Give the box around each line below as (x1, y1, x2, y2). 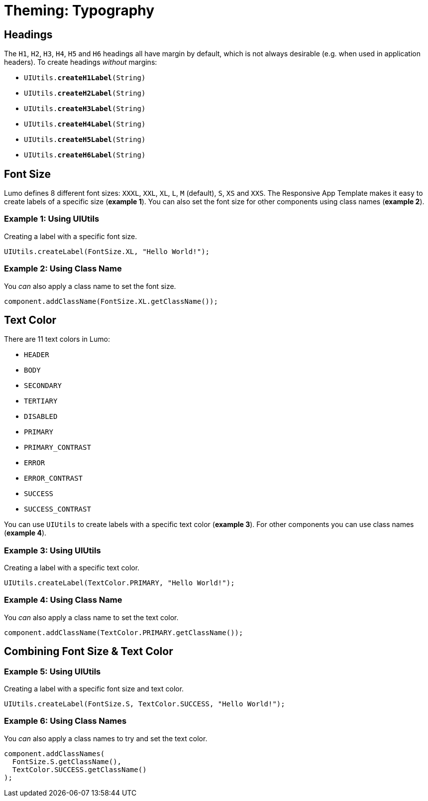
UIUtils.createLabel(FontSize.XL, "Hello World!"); (4, 247, 210, 256)
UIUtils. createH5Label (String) (24, 135, 146, 144)
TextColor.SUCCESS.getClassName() (12, 765, 147, 774)
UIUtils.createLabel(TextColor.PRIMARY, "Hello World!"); (4, 579, 235, 587)
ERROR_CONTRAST (24, 474, 83, 483)
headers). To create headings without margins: (4, 58, 157, 67)
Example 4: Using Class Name (4, 595, 122, 605)
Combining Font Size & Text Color (4, 645, 173, 658)
